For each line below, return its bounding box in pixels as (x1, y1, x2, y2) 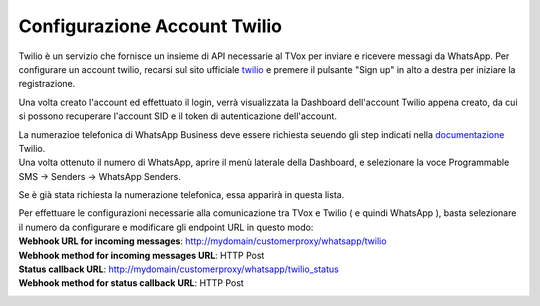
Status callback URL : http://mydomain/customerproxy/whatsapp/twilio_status (18, 263, 339, 275)
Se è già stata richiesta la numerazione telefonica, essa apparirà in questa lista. (18, 189, 345, 201)
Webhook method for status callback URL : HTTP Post (18, 277, 244, 289)
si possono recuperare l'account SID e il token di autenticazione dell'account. (18, 110, 337, 122)
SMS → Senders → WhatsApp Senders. (18, 170, 182, 182)
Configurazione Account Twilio (18, 15, 283, 37)
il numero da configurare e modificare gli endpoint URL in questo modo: (18, 221, 314, 233)
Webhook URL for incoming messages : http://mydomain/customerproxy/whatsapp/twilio (18, 235, 387, 247)
